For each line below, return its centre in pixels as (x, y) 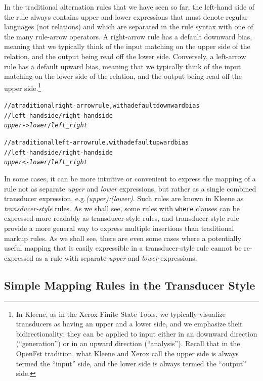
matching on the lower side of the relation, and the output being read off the (123, 76)
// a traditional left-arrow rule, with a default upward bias (97, 142)
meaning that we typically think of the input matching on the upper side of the (127, 46)
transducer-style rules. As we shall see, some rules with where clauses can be (122, 208)
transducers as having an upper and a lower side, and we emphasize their (129, 324)
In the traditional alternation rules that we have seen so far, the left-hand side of (129, 7)
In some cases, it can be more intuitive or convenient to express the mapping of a (130, 178)
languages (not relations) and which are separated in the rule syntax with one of (129, 27)
